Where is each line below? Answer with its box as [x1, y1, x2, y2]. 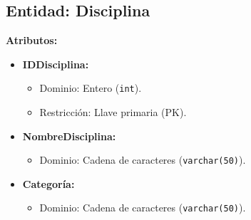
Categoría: [22, 176, 75, 191]
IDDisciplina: [22, 56, 89, 71]
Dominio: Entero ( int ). [39, 80, 142, 95]
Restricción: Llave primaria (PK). [39, 105, 187, 120]
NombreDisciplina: [22, 128, 116, 143]
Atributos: [6, 33, 58, 48]
